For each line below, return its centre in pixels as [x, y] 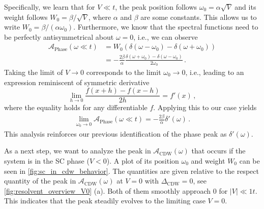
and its [245, 7]
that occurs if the [218, 151]
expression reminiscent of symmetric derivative [77, 82]
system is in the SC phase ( [47, 160]
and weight [208, 160]
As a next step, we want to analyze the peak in [78, 151]
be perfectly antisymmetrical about [59, 36]
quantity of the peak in [40, 181]
